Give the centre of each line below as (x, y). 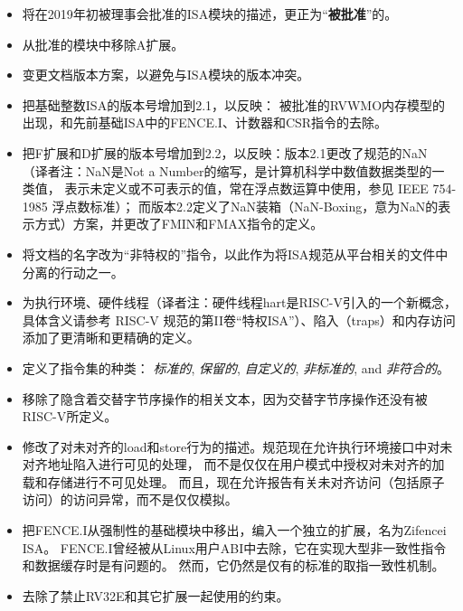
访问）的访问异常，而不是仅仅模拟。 (130, 499)
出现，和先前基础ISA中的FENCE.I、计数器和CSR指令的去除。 (205, 122)
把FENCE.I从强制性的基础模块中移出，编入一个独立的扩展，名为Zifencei (234, 530)
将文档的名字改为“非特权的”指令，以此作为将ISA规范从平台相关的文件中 (235, 254)
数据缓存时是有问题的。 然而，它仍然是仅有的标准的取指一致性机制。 (240, 565)
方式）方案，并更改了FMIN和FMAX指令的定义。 (179, 224)
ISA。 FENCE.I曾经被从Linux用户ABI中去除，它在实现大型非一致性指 (228, 547)
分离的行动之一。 (73, 272)
